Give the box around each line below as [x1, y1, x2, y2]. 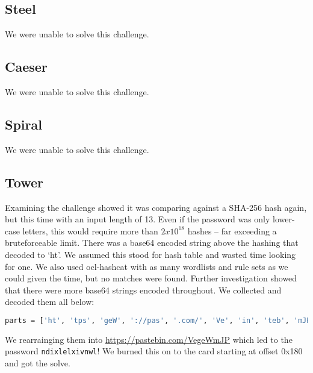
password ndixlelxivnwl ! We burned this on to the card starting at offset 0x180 [5, 345, 303, 357]
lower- [273, 213, 295, 225]
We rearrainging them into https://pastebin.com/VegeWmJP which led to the [5, 333, 293, 345]
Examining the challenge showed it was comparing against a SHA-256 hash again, [5, 201, 307, 213]
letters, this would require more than [22, 224, 158, 237]
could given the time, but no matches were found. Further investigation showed [5, 272, 297, 284]
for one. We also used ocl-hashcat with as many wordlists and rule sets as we [5, 260, 288, 272]
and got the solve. [5, 357, 70, 369]
